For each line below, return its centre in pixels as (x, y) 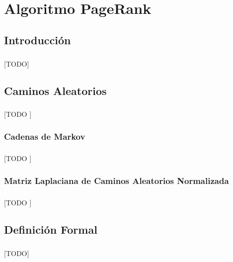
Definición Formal (51, 229)
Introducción (38, 40)
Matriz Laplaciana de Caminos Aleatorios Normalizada (116, 180)
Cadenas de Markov (45, 136)
